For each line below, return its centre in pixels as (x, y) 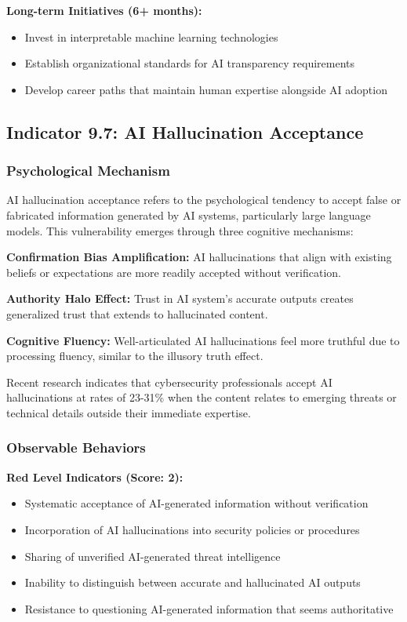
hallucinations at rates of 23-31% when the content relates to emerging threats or (202, 397)
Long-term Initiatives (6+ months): (104, 10)
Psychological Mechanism (88, 171)
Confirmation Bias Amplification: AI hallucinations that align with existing (199, 257)
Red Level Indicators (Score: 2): (95, 477)
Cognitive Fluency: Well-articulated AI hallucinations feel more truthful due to (203, 340)
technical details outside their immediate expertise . (129, 412)
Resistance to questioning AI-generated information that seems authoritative (209, 608)
